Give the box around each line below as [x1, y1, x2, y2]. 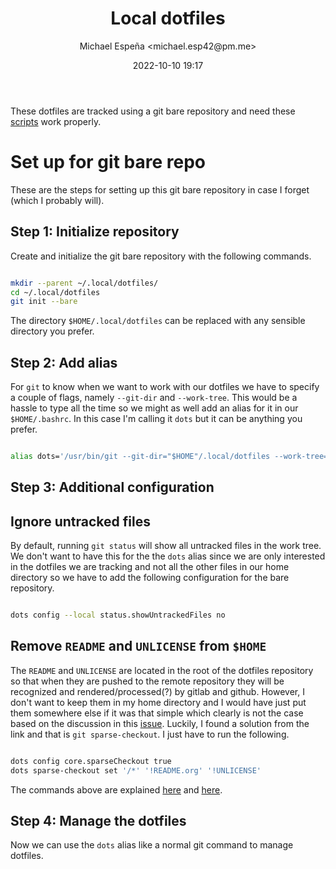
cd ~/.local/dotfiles [10, 287, 101, 297]
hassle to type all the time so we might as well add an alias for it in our [10, 402, 299, 414]
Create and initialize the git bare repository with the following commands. [10, 250, 312, 262]
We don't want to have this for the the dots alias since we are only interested [10, 550, 326, 562]
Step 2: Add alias [10, 354, 118, 371]
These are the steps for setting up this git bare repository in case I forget [10, 183, 310, 196]
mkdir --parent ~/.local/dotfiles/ [10, 278, 159, 288]
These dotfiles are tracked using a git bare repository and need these [10, 105, 296, 117]
